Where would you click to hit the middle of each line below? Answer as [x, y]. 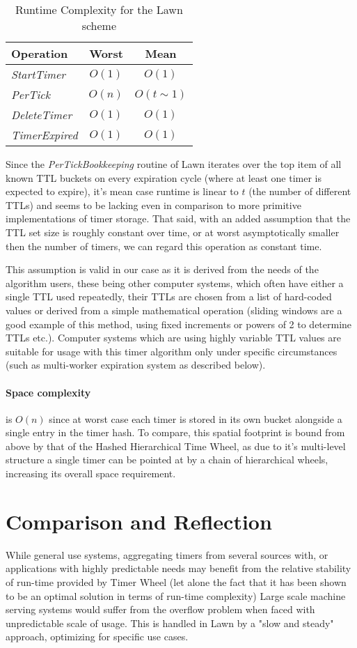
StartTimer [39, 74]
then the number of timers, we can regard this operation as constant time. [164, 246]
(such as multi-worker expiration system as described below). [136, 365]
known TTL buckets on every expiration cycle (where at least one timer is [164, 177]
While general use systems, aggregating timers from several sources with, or [167, 554]
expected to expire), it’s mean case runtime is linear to [122, 191]
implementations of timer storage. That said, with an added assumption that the [178, 218]
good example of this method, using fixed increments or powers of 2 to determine [179, 324]
